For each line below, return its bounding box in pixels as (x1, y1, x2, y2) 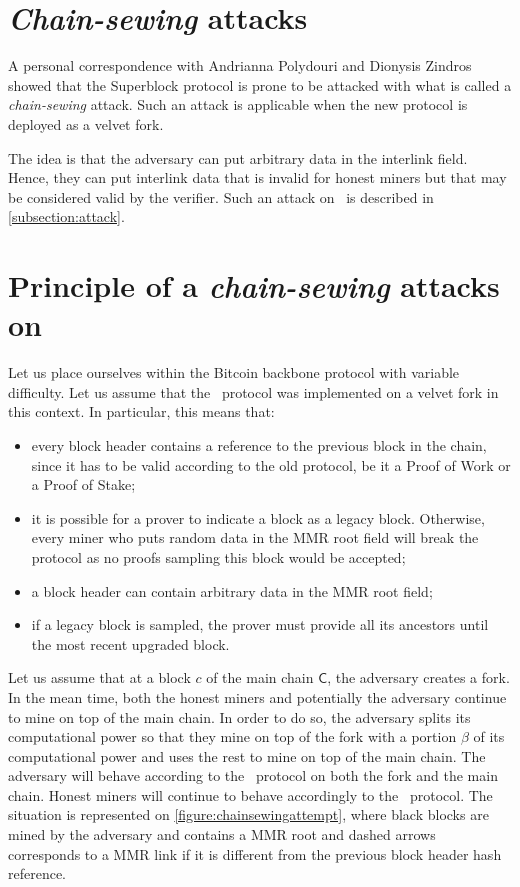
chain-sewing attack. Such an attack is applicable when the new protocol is (8, 94, 468, 115)
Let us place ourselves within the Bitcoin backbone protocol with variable (8, 362, 460, 383)
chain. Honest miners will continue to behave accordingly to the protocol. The (8, 784, 493, 805)
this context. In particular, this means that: (8, 401, 275, 422)
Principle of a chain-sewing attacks (8, 265, 500, 307)
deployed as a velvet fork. (8, 113, 164, 134)
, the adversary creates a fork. (327, 667, 510, 688)
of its (473, 726, 505, 747)
